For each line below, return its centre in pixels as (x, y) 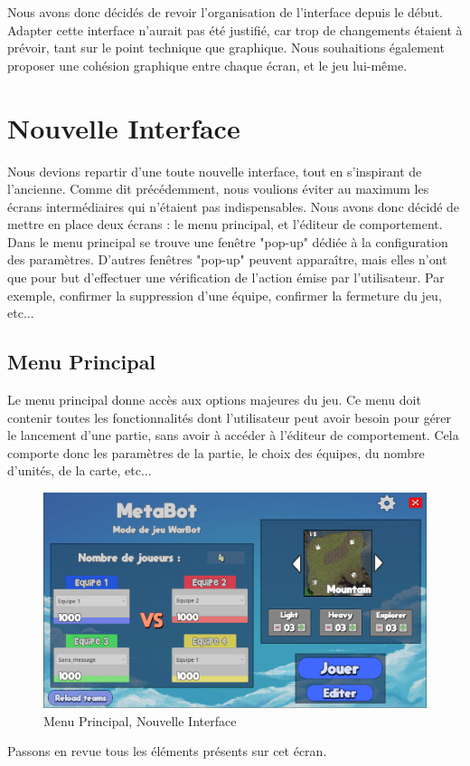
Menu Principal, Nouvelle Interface (140, 720)
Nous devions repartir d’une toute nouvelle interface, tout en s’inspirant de (215, 171)
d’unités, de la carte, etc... (80, 470)
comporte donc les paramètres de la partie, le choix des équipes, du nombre (216, 452)
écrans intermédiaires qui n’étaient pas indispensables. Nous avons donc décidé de (234, 206)
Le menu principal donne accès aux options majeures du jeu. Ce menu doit (214, 400)
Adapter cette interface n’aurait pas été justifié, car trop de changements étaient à (235, 29)
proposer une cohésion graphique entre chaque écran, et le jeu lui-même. (207, 65)
